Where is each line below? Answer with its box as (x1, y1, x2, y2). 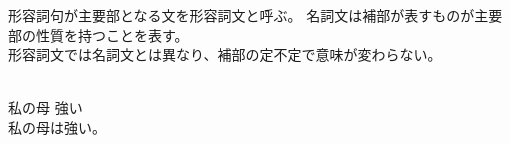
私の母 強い (8, 97, 83, 118)
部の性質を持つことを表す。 (8, 24, 189, 45)
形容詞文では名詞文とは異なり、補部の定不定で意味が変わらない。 (8, 44, 442, 65)
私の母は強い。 (8, 116, 106, 137)
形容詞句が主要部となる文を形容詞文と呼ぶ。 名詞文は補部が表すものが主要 (8, 5, 503, 25)
